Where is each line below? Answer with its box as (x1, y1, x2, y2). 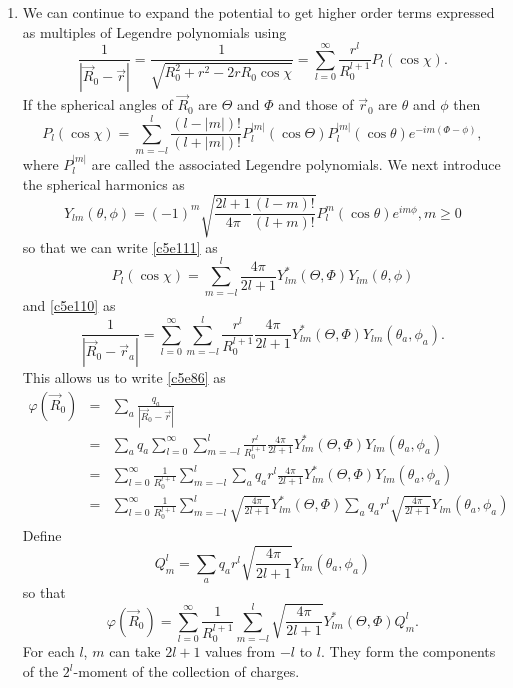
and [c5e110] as (22, 295, 116, 316)
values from (205, 641, 276, 662)
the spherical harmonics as (22, 173, 185, 194)
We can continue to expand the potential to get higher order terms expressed (22, 2, 495, 22)
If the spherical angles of (22, 94, 173, 115)
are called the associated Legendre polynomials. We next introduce (91, 153, 501, 174)
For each (22, 641, 75, 662)
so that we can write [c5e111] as (22, 236, 218, 257)
